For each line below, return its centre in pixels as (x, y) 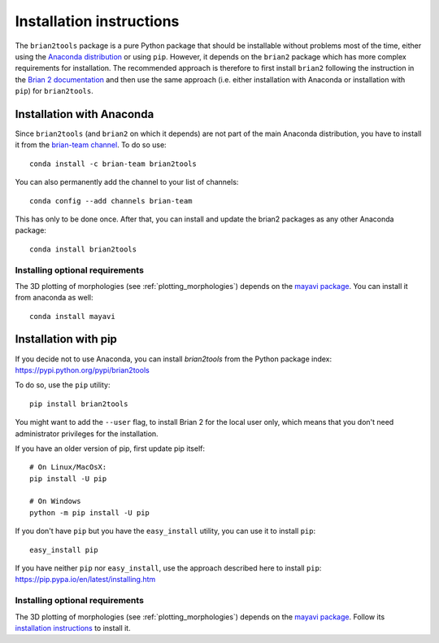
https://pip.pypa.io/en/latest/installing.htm (85, 580)
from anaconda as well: (54, 298)
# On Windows (55, 501)
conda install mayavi (72, 316)
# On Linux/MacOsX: (68, 467)
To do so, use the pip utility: (63, 385)
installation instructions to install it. (73, 628)
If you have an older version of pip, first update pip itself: (110, 448)
